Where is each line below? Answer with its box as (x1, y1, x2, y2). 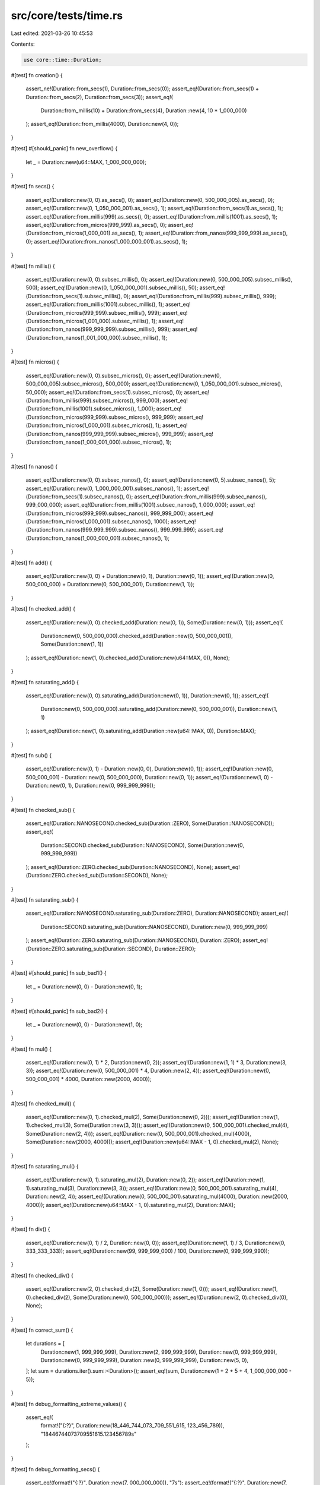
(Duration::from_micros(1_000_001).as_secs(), (25, 229, 137, 237)
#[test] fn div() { (11, 1225, 50, 1233)
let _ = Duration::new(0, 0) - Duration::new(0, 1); (25, 983, 142, 990)
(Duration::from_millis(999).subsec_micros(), (25, 397, 135, 404)
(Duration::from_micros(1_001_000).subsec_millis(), (25, 317, 151, 324)
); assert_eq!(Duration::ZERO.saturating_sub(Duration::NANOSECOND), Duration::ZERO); (25, 937, 241, 944)
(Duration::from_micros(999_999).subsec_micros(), (25, 413, 151, 421)
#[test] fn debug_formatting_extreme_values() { (11, 1400, 127, 1407)
